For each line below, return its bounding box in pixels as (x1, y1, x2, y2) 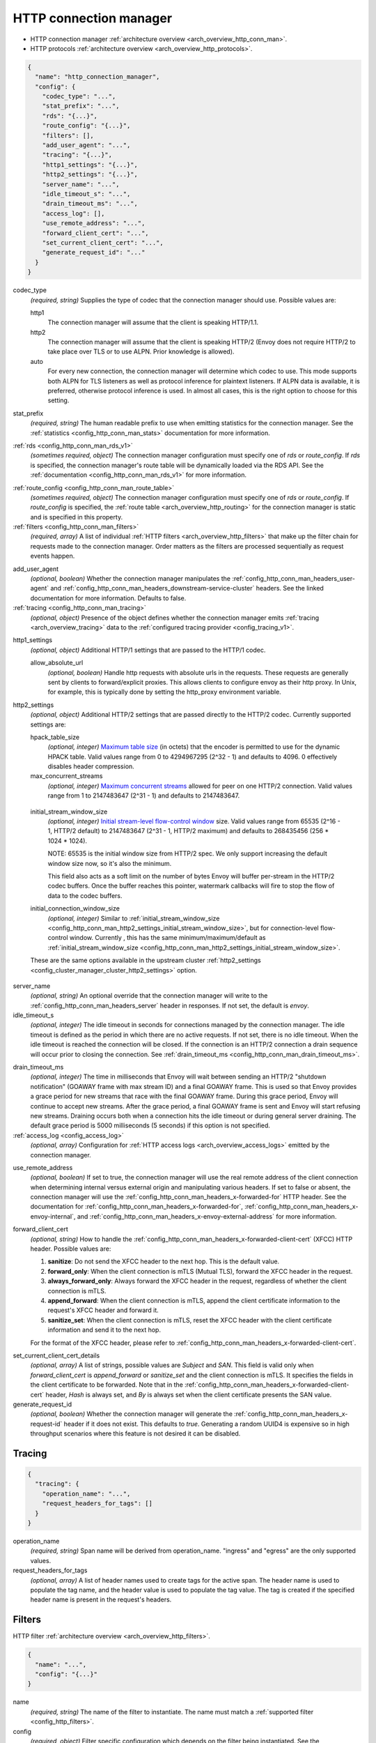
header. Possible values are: (30, 1245, 111, 1253)
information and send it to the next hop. (47, 1325, 162, 1334)
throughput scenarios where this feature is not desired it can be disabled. (30, 1429, 241, 1438)
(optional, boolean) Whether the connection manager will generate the (30, 1410, 233, 1418)
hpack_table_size (30, 733, 80, 741)
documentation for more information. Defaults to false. (30, 593, 187, 602)
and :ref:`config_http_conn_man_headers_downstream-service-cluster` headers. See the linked (49, 584, 324, 593)
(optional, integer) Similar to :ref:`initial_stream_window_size (47, 914, 220, 922)
